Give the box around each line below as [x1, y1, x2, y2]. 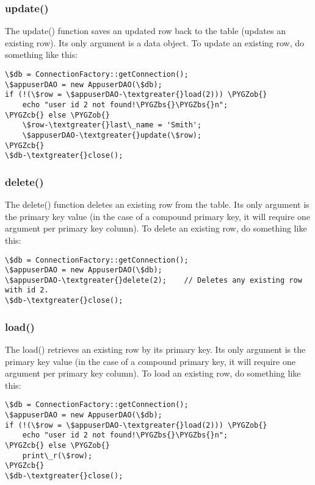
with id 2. [5, 286, 49, 295]
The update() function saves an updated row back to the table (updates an [5, 24, 286, 37]
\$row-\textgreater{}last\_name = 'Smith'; [22, 121, 202, 130]
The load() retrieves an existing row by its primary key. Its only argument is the [5, 343, 306, 355]
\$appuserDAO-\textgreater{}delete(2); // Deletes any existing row [5, 275, 302, 285]
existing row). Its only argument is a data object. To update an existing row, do [5, 36, 305, 49]
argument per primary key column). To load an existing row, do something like [5, 367, 301, 380]
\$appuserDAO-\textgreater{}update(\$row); [22, 130, 202, 140]
